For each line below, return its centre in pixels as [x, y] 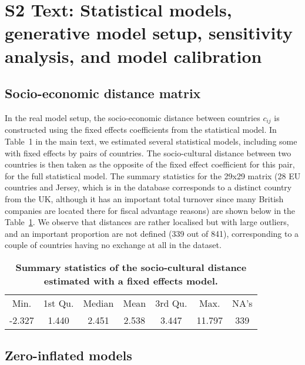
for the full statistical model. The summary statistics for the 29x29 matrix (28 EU [153, 175]
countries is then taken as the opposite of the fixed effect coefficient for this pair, [150, 164]
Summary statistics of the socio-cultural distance [131, 267]
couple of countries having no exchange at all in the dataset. [113, 245]
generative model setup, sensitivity [149, 33]
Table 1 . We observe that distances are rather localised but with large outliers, [147, 222]
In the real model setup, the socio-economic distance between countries [133, 117]
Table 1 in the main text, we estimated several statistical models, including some [151, 141]
